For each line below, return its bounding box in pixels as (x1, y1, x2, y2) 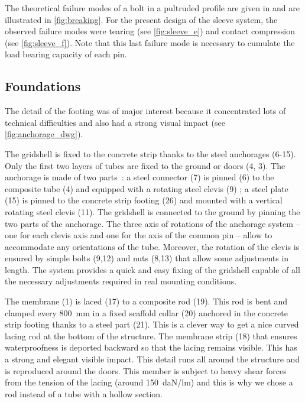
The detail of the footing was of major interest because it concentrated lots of (5, 105, 286, 117)
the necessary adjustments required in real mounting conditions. (5, 275, 237, 287)
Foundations (5, 77, 81, 95)
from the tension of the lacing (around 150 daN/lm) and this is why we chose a (5, 376, 293, 388)
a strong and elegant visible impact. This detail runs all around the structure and (5, 353, 300, 365)
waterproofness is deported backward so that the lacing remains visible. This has (5, 341, 297, 354)
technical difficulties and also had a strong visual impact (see (5, 116, 225, 128)
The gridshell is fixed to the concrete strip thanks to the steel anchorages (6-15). (5, 147, 296, 160)
